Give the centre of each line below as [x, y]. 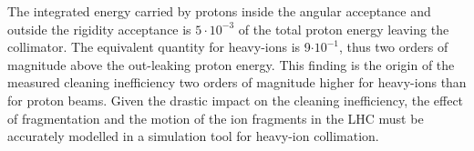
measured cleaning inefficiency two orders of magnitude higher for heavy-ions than [237, 82]
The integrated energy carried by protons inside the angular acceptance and [219, 11]
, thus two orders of [393, 47]
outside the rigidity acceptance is [99, 29]
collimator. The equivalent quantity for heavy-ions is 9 [159, 47]
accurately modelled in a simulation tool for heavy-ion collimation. [193, 136]
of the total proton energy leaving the [344, 29]
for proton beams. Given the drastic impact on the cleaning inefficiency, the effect [236, 100]
